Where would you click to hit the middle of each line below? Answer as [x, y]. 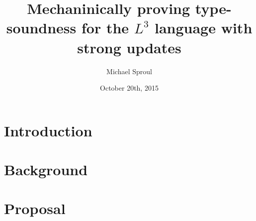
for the [105, 28]
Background [46, 169]
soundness [41, 28]
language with [203, 28]
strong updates [129, 47]
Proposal [35, 208]
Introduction [48, 130]
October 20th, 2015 [129, 88]
